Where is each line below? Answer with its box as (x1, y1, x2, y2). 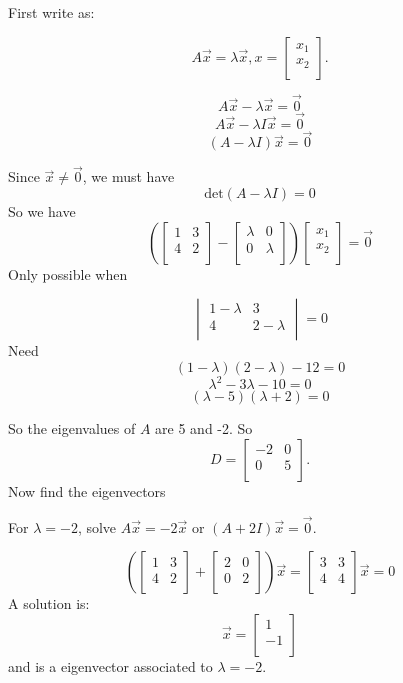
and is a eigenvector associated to (8, 655, 213, 676)
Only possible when (8, 263, 128, 284)
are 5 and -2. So (155, 418, 253, 439)
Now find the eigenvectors (8, 480, 166, 501)
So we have (8, 201, 76, 222)
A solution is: (8, 593, 90, 614)
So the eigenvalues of (8, 418, 136, 439)
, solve (77, 516, 117, 537)
